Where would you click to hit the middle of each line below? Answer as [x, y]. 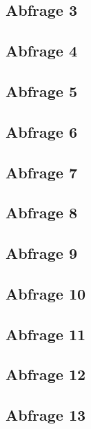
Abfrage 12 [46, 374]
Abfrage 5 [41, 91]
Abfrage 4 [41, 51]
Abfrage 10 [46, 293]
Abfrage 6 [41, 131]
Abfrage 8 [41, 212]
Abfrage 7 [41, 172]
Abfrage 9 [41, 253]
